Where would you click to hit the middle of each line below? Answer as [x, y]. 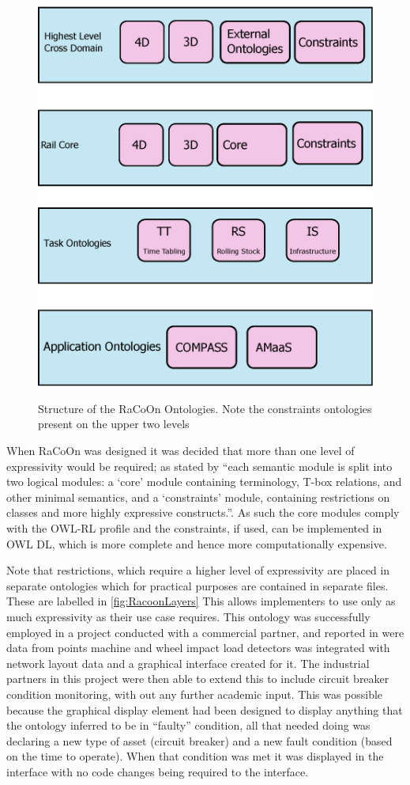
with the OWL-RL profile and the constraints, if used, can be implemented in [194, 528]
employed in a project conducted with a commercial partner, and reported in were [205, 632]
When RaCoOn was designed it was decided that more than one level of [181, 451]
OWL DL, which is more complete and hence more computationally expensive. [197, 543]
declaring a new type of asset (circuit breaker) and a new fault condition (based [199, 740]
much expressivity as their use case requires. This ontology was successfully [188, 616]
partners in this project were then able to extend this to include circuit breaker [198, 679]
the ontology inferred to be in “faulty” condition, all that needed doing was [188, 725]
